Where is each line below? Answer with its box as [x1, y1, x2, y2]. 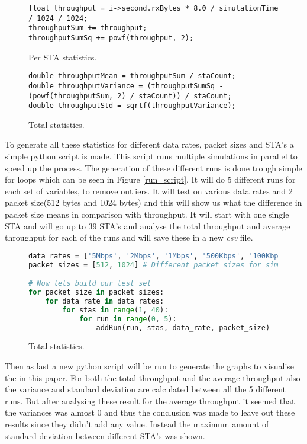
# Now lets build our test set [28, 279, 151, 288]
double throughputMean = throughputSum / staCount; [28, 72, 236, 81]
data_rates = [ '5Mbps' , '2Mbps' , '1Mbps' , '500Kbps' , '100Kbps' [28, 251, 287, 260]
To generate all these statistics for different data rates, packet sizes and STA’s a [5, 138, 294, 151]
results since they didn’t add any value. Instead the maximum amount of [5, 418, 269, 430]
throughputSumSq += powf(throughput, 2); [28, 33, 194, 42]
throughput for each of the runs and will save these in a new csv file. [5, 231, 253, 244]
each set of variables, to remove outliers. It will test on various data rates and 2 [5, 184, 293, 197]
